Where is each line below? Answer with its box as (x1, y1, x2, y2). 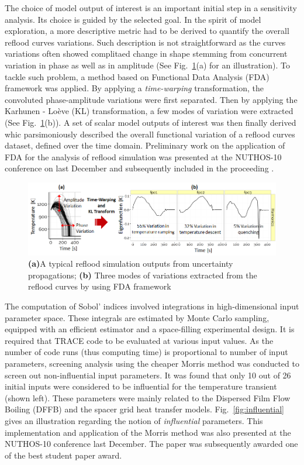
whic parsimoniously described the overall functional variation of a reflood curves (5, 128, 295, 140)
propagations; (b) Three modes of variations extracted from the (28, 268, 257, 281)
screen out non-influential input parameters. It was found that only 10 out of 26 (5, 368, 291, 381)
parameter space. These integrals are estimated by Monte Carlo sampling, (5, 311, 270, 323)
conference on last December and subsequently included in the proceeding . (5, 162, 274, 174)
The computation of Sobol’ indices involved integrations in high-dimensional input (5, 300, 299, 312)
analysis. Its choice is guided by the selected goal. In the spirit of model (5, 13, 261, 25)
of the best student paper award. (5, 449, 122, 461)
